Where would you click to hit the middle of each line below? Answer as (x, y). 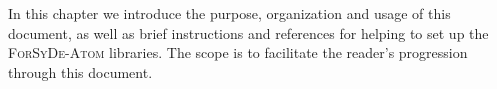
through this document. (80, 71)
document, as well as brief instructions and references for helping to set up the (248, 32)
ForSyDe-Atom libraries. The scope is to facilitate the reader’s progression (238, 52)
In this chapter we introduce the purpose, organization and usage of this (229, 13)
